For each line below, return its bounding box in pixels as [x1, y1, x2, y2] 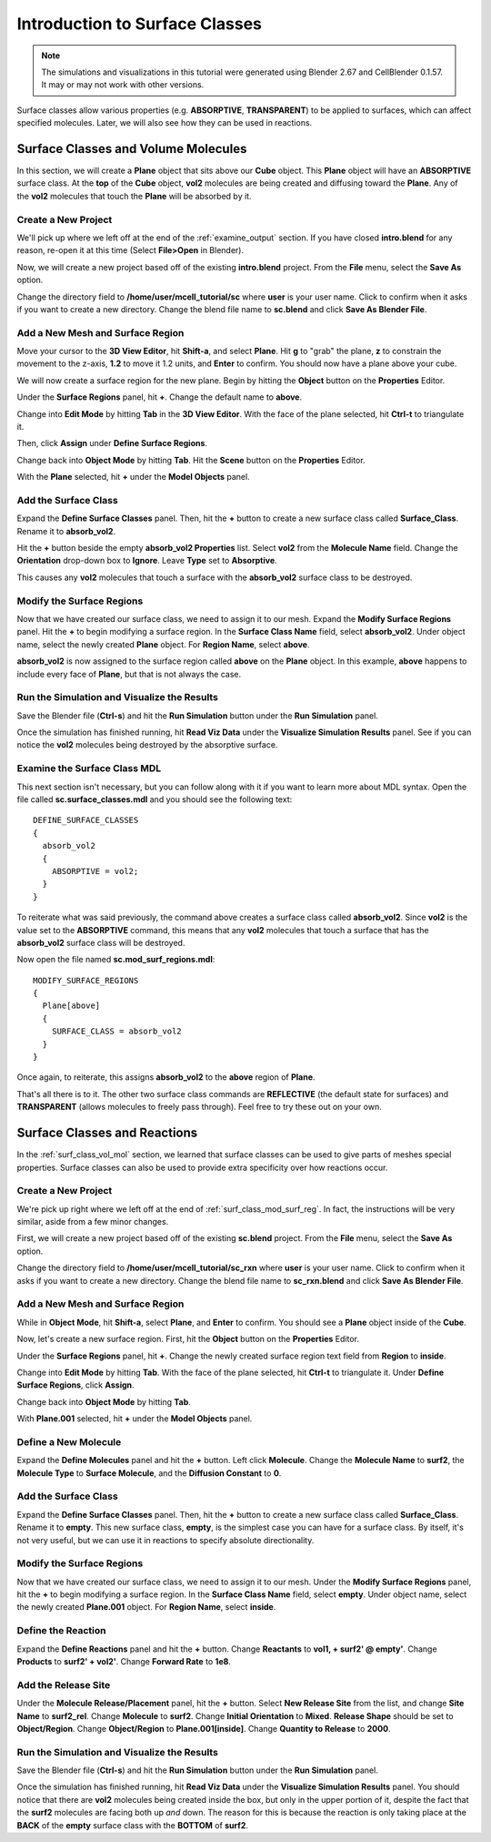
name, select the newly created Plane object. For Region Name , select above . [16, 638, 310, 650]
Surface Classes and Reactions [16, 1125, 198, 1141]
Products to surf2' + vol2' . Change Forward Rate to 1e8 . [16, 1656, 232, 1666]
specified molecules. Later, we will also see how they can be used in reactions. [16, 117, 313, 128]
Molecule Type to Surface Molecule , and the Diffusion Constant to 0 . [16, 1467, 282, 1479]
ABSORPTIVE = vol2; [51, 866, 139, 876]
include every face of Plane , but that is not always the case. [16, 668, 242, 679]
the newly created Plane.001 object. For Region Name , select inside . [16, 1602, 276, 1613]
